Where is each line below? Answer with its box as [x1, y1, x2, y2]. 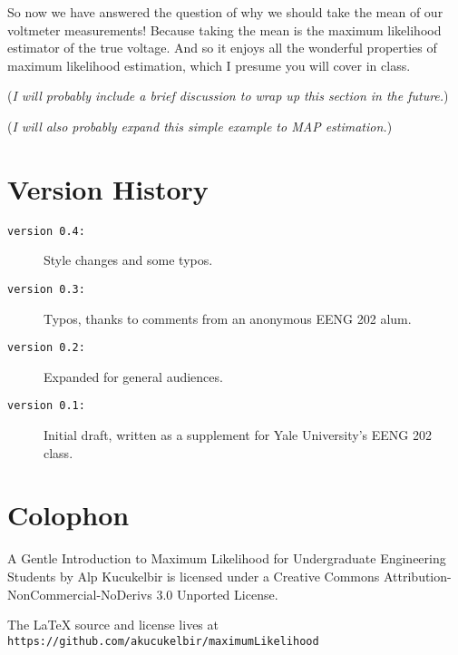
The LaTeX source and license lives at [7, 615, 219, 634]
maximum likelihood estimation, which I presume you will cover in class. [7, 55, 411, 74]
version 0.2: [7, 341, 85, 355]
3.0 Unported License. [156, 584, 278, 603]
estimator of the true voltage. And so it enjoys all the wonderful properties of [7, 38, 437, 57]
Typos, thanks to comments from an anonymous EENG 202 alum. [44, 308, 412, 327]
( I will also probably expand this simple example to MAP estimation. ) [7, 116, 393, 135]
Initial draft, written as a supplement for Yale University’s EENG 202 [44, 425, 432, 445]
